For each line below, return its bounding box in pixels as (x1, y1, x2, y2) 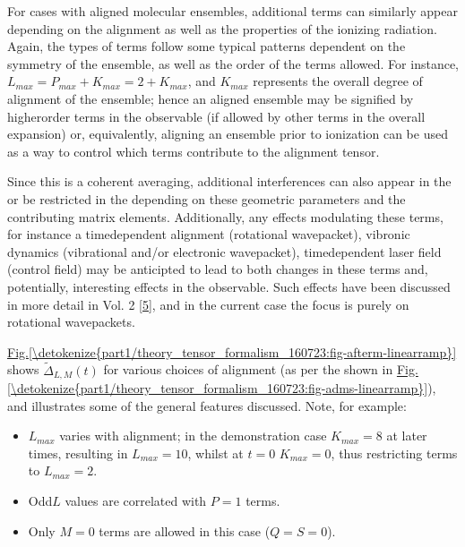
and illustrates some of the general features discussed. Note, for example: (7, 396, 407, 415)
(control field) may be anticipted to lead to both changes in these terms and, (7, 260, 428, 278)
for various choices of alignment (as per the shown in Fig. (103, 360, 418, 379)
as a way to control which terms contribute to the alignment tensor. (7, 141, 380, 160)
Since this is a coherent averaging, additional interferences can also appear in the (7, 172, 452, 191)
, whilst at (187, 443, 244, 462)
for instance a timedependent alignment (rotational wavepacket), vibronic (7, 225, 410, 244)
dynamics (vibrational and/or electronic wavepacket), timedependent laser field (7, 242, 442, 261)
